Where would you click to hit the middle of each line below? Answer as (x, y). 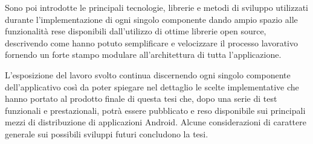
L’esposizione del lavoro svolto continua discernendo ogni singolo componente (148, 74)
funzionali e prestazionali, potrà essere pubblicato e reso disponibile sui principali (155, 110)
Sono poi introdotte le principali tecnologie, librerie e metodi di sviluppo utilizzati (156, 7)
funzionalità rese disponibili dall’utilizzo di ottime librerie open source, (136, 31)
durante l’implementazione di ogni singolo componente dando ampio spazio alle (151, 19)
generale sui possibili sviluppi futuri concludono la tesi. (107, 133)
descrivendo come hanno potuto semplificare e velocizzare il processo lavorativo (152, 42)
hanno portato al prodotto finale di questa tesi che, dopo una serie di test (141, 99)
